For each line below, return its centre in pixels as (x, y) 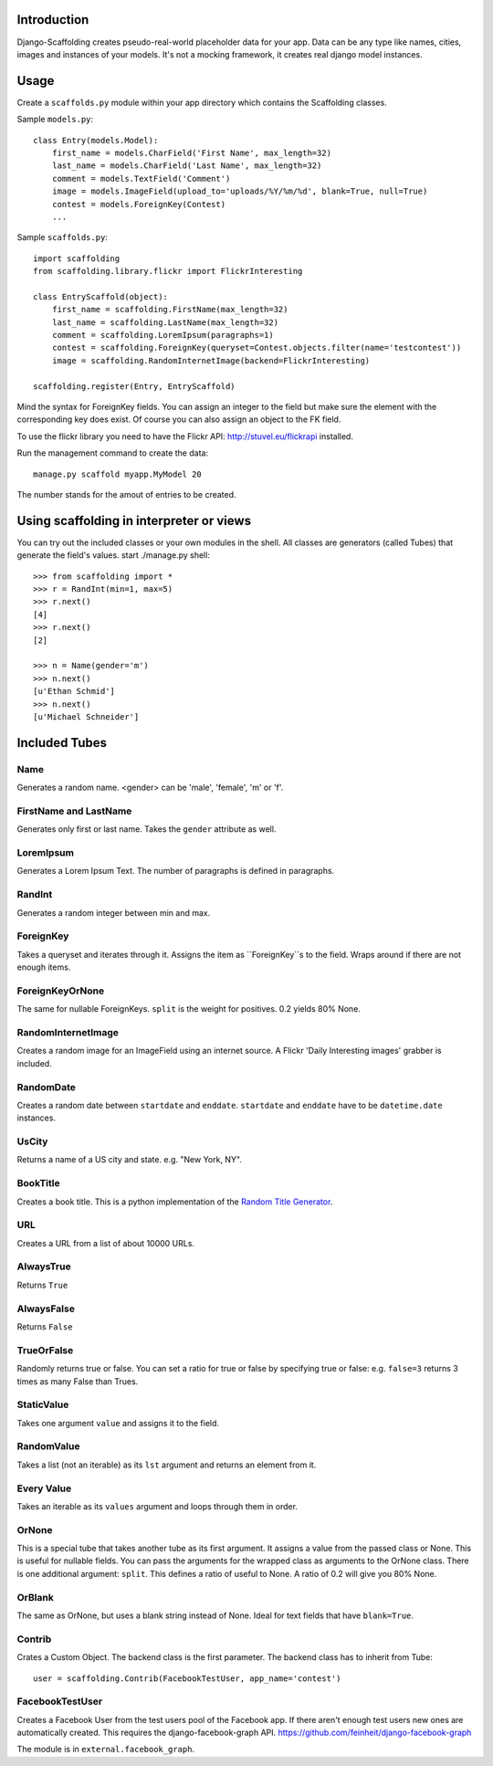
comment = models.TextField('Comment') (141, 179)
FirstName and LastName (74, 811)
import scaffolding (77, 258)
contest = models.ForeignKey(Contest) (139, 204)
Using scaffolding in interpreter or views (134, 520)
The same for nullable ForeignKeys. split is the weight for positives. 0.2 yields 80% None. (189, 1009)
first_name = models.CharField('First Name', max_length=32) (192, 152)
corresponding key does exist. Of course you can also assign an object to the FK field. (179, 419)
